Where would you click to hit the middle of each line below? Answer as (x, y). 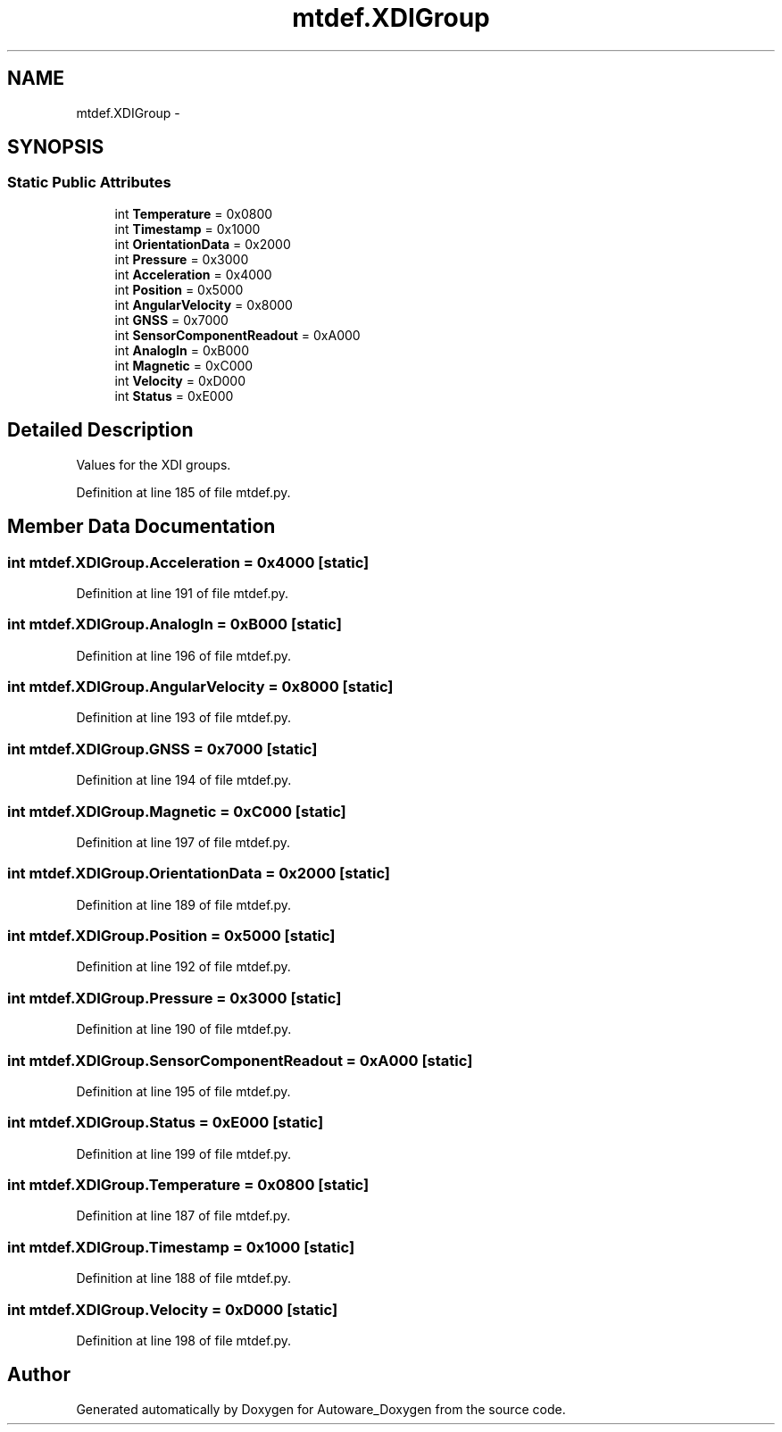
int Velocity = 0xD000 (180, 380)
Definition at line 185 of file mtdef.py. (183, 492)
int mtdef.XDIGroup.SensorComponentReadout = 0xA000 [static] (240, 1060)
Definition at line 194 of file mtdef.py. (184, 780)
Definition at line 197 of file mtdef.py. (183, 842)
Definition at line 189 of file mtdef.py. (183, 904)
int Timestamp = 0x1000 (187, 229)
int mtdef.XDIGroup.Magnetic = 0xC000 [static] (177, 811)
